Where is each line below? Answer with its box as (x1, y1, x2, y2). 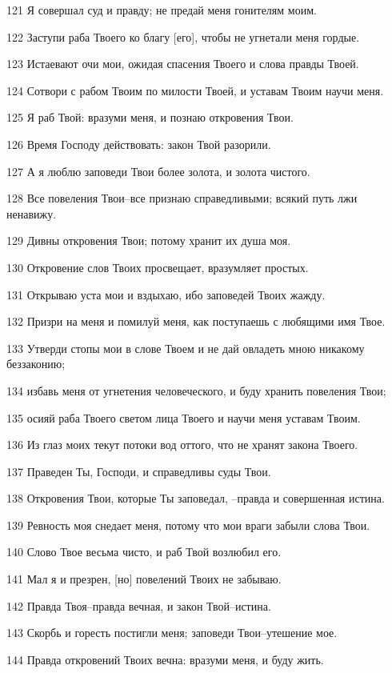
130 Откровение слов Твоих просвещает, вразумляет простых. (6, 258, 309, 275)
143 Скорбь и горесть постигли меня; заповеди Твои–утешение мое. (6, 624, 338, 641)
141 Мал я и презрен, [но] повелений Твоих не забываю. (6, 571, 282, 587)
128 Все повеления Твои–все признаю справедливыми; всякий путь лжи (6, 190, 358, 206)
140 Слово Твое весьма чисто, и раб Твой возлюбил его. (6, 543, 282, 560)
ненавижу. (6, 205, 57, 222)
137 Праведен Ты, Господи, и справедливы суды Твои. (6, 463, 271, 479)
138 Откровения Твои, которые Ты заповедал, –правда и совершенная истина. (6, 490, 385, 507)
